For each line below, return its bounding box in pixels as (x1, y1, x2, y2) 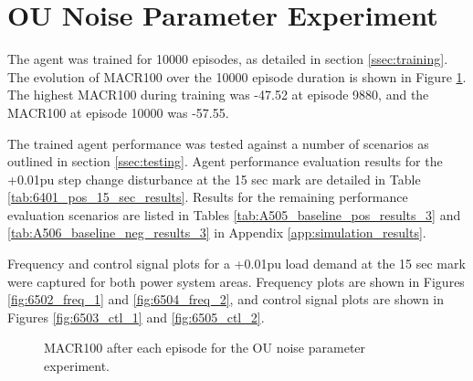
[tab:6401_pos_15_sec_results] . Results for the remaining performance (7, 187, 408, 206)
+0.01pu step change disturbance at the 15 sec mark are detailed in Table (7, 169, 421, 188)
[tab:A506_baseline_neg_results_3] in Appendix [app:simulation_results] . (7, 223, 426, 242)
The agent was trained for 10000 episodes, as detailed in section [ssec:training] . (7, 49, 448, 69)
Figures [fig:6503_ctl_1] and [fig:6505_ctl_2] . (7, 307, 265, 326)
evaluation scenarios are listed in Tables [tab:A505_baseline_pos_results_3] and (7, 205, 461, 224)
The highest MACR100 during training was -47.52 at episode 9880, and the (7, 85, 429, 104)
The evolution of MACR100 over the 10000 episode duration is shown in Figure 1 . (7, 67, 467, 86)
